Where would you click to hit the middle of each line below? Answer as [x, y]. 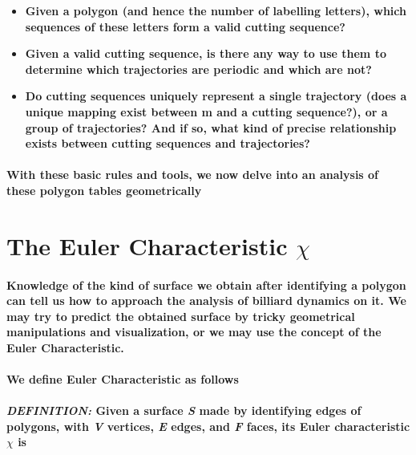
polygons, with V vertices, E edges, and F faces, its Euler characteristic [208, 426]
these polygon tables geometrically [104, 190]
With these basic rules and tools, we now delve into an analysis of [193, 175]
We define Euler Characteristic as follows [123, 379]
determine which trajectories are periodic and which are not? [198, 69]
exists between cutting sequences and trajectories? [168, 143]
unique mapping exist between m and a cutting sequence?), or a [206, 111]
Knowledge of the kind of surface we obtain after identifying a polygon [206, 284]
